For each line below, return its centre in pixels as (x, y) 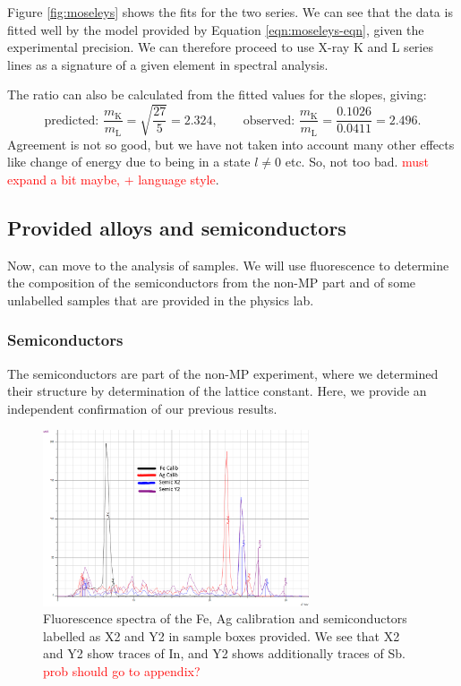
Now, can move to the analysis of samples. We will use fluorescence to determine (228, 265)
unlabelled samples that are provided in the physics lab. (161, 300)
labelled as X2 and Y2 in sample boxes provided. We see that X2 (222, 635)
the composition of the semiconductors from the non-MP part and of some (212, 283)
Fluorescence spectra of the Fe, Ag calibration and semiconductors (225, 618)
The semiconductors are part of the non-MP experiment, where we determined (223, 373)
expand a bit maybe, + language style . (113, 179)
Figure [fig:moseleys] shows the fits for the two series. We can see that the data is (230, 12)
